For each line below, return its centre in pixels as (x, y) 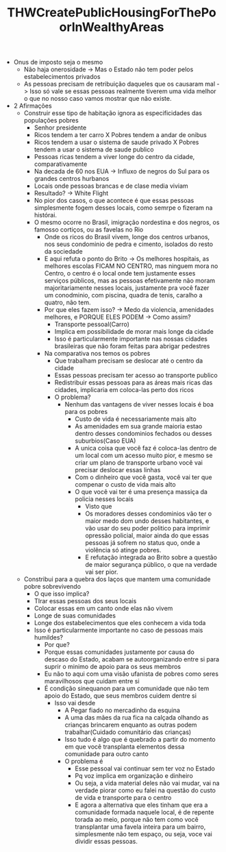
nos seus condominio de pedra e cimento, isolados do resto (129, 244)
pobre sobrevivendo (52, 587)
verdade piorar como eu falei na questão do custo (145, 790)
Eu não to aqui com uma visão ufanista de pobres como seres (131, 674)
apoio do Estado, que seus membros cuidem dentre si (121, 696)
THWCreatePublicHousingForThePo (112, 13)
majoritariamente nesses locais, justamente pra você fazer (127, 288)
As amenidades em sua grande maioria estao (139, 426)
